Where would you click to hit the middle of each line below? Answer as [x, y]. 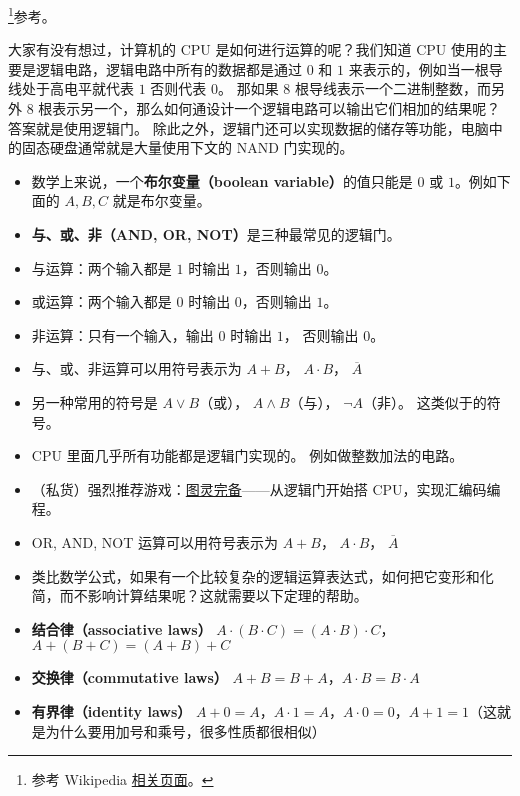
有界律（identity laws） [111, 710]
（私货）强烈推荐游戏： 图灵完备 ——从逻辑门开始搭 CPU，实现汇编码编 [266, 488]
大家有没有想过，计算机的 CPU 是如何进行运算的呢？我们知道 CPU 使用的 [250, 49]
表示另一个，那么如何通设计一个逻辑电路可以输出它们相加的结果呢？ [276, 108]
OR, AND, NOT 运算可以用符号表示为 [154, 541]
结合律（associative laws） [121, 628]
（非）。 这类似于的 [425, 401]
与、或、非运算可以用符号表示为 [136, 368]
